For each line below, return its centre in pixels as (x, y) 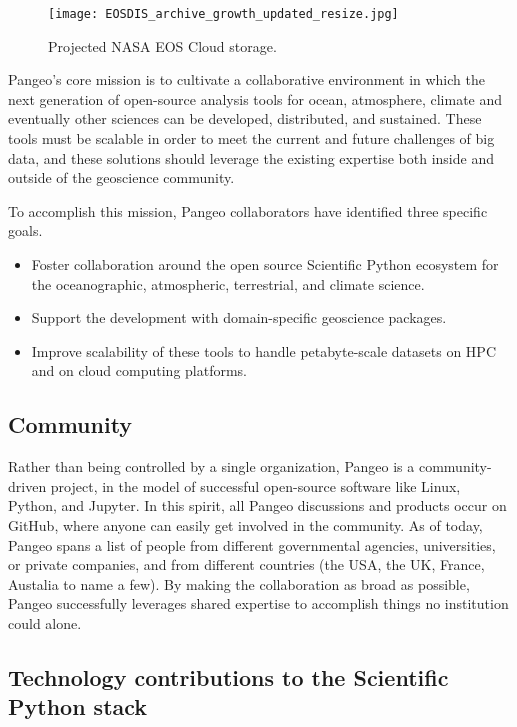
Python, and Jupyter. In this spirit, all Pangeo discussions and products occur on (257, 505)
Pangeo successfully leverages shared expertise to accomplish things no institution (258, 603)
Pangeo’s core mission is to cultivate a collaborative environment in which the (246, 79)
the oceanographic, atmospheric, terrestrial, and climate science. (228, 283)
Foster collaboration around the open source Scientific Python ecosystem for (265, 264)
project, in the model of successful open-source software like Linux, (255, 485)
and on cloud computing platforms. (139, 370)
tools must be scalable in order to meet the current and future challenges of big (251, 138)
